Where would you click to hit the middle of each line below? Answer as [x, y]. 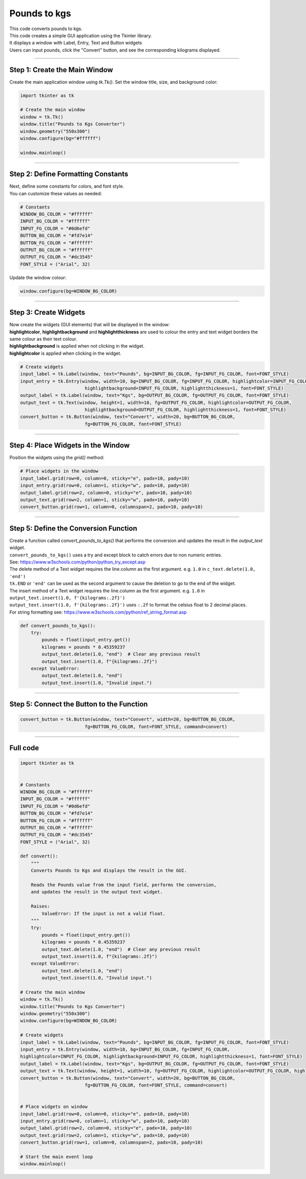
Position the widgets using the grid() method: [57, 458]
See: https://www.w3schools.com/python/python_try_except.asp [78, 562]
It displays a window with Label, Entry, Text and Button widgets [76, 43]
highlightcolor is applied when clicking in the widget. [66, 353]
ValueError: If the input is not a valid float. [104, 913]
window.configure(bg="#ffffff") [61, 138]
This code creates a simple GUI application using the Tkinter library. [81, 35]
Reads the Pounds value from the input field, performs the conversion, [124, 885]
